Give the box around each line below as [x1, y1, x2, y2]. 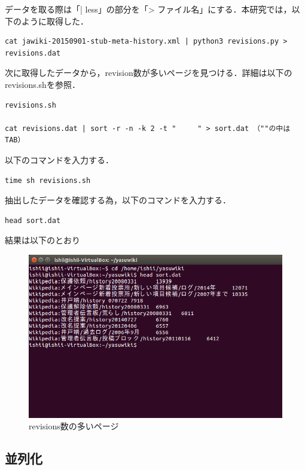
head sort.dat [5, 216, 61, 225]
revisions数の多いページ [29, 420, 119, 432]
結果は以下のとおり [5, 234, 80, 246]
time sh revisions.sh [5, 176, 91, 185]
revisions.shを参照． [5, 78, 80, 90]
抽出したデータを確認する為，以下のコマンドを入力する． [5, 194, 231, 206]
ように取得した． [21, 14, 89, 27]
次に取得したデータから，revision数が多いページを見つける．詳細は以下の [5, 66, 292, 79]
